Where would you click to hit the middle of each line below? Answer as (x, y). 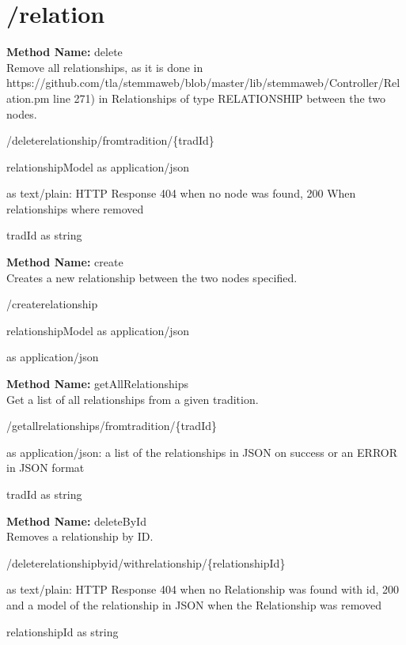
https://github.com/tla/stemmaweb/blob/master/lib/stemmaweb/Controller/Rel (203, 83)
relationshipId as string (63, 631)
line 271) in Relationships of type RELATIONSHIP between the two (220, 98)
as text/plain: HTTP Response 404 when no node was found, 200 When (181, 193)
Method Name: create (65, 262)
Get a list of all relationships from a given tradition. (133, 399)
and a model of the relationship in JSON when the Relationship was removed (194, 604)
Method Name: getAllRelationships (97, 384)
